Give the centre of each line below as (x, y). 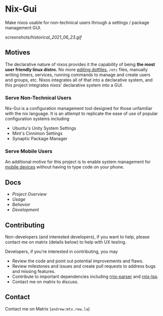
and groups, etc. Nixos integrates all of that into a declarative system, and (79, 80)
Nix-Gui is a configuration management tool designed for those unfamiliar (79, 108)
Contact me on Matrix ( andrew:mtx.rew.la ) (47, 309)
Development (25, 210)
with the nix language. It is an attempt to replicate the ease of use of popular (81, 114)
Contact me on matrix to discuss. (45, 281)
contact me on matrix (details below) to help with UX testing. (66, 242)
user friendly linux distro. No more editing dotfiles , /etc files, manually (76, 69)
